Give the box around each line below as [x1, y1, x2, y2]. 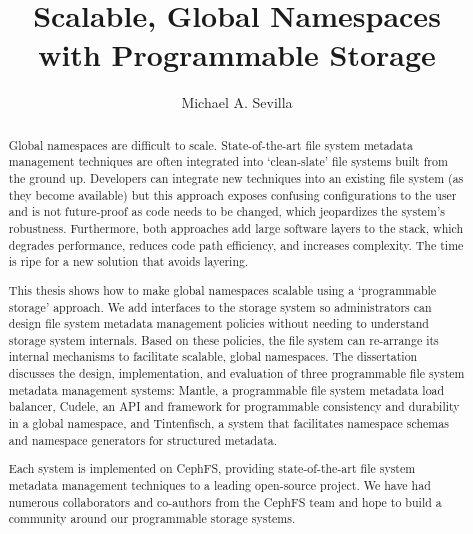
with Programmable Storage [38, 34, 436, 75]
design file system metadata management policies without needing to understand [8, 315, 429, 332]
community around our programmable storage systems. [8, 510, 296, 527]
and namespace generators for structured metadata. [8, 431, 278, 448]
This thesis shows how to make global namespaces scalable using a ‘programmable [8, 281, 437, 298]
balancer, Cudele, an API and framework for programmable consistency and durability [8, 398, 460, 415]
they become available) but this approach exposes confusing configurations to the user [8, 186, 457, 203]
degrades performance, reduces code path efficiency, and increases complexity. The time [8, 236, 464, 253]
